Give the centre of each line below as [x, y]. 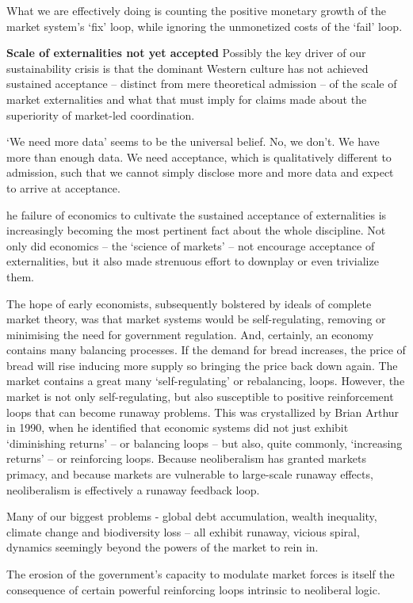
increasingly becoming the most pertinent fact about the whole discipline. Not [196, 230]
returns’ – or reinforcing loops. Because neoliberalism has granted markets [187, 458]
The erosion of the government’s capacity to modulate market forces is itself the [201, 574]
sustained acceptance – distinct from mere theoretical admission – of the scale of [202, 84]
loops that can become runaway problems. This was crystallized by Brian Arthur [203, 412]
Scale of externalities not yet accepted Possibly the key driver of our [186, 53]
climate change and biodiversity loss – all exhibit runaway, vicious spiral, [183, 531]
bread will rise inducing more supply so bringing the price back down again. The [202, 365]
